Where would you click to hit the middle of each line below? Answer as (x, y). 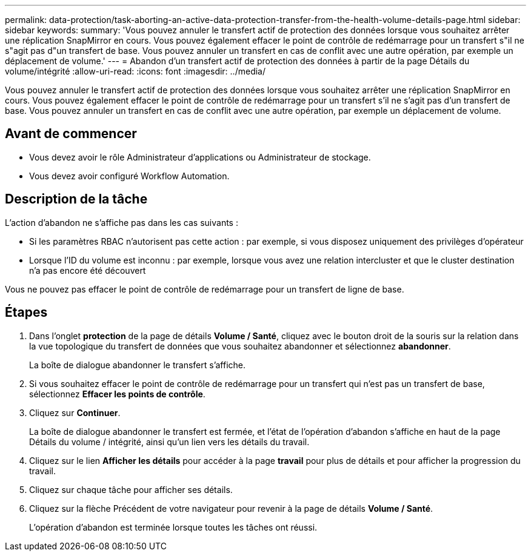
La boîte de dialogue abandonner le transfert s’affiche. (138, 365)
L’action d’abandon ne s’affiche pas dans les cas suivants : (122, 222)
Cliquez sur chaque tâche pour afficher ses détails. (131, 489)
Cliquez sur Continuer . (75, 412)
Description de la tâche (76, 199)
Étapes (26, 313)
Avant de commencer (71, 134)
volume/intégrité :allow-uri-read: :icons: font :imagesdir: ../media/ (135, 71)
